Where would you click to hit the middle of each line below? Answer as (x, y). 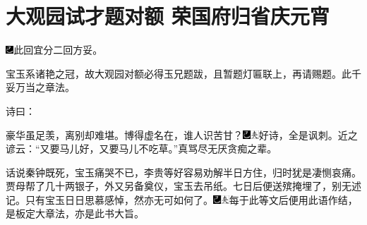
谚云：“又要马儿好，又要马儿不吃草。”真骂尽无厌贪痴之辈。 (142, 148)
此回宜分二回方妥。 (58, 50)
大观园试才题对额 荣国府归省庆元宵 (168, 16)
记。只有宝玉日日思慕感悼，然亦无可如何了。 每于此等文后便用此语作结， (182, 199)
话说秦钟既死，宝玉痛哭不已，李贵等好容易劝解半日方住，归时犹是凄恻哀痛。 (183, 172)
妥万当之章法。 (40, 87)
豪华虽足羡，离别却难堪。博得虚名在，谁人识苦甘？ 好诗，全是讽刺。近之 (182, 134)
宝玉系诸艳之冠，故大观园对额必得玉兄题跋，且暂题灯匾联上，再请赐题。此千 (183, 73)
